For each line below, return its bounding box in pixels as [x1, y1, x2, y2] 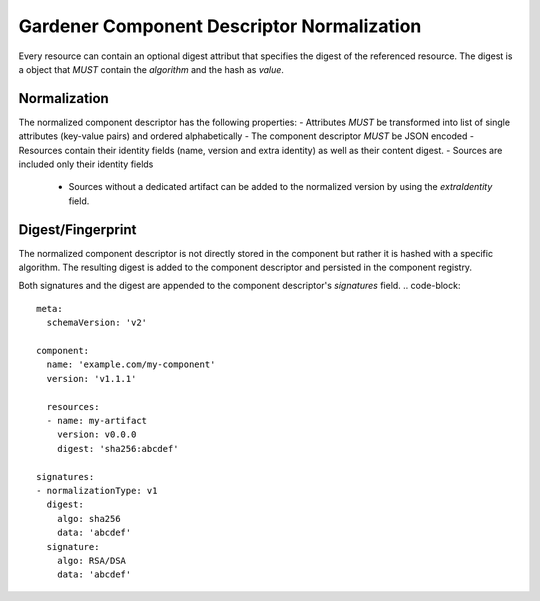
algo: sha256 [56, 513, 121, 524]
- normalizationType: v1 [36, 485, 158, 496]
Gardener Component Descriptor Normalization [18, 15, 422, 37]
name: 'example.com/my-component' [46, 359, 216, 370]
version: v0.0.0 [56, 429, 137, 440]
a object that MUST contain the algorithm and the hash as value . [18, 63, 285, 75]
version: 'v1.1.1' [46, 373, 137, 384]
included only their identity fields [18, 158, 154, 170]
